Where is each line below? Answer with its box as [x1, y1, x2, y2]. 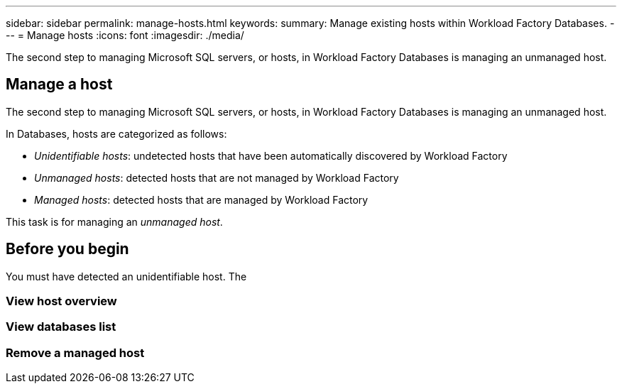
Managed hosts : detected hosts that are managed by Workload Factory [34, 193, 369, 206]
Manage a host [6, 75, 113, 94]
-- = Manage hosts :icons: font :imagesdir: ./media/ [6, 29, 244, 41]
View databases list [6, 319, 116, 334]
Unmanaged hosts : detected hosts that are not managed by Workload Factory [34, 171, 399, 184]
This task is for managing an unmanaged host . [6, 215, 223, 228]
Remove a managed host [6, 345, 145, 360]
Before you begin [6, 240, 129, 258]
